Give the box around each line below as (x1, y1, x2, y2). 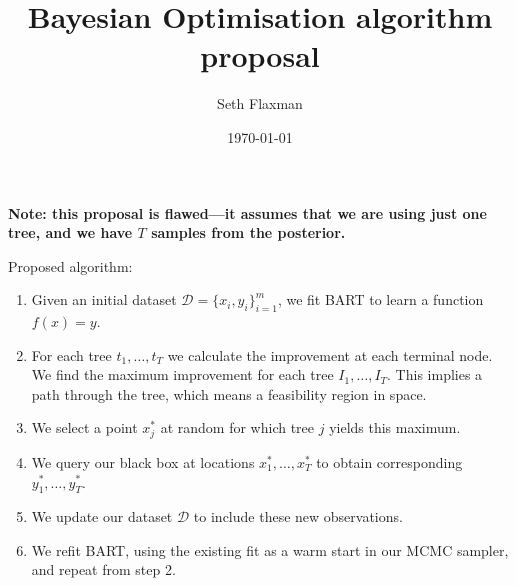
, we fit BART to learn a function (277, 289, 484, 310)
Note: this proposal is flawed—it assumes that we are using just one (8, 202, 487, 223)
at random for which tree (160, 417, 315, 438)
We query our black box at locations (31, 451, 255, 472)
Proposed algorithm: (8, 255, 133, 276)
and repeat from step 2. (31, 559, 176, 580)
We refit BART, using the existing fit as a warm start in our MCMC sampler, (31, 539, 509, 560)
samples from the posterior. (151, 222, 346, 243)
